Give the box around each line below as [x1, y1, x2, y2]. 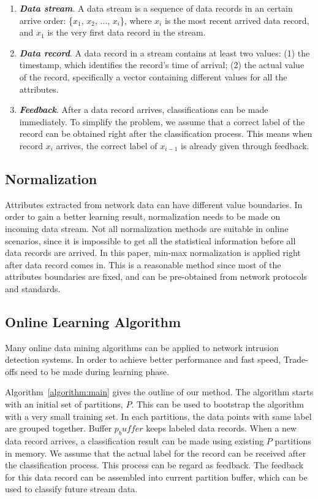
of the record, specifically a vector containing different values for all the [19, 70, 287, 83]
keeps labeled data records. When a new [146, 422, 297, 435]
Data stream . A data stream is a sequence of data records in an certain [19, 2, 293, 14]
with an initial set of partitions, [5, 398, 123, 411]
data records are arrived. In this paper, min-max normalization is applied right [5, 246, 301, 259]
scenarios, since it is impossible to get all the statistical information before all [5, 234, 296, 247]
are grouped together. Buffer [5, 422, 112, 435]
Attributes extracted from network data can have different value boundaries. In [5, 198, 303, 211]
